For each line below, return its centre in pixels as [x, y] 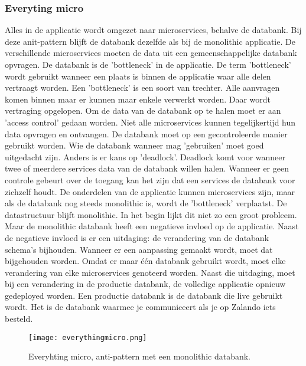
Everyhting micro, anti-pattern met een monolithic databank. [140, 356]
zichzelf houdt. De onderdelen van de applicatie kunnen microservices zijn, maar [150, 191]
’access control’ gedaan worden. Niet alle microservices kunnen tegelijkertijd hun [150, 122]
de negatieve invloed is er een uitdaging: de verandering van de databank [137, 237]
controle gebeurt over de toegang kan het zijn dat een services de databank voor [150, 179]
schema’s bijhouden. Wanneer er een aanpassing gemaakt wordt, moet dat [139, 249]
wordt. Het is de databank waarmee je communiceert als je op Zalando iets [140, 307]
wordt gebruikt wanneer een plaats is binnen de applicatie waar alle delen [138, 76]
